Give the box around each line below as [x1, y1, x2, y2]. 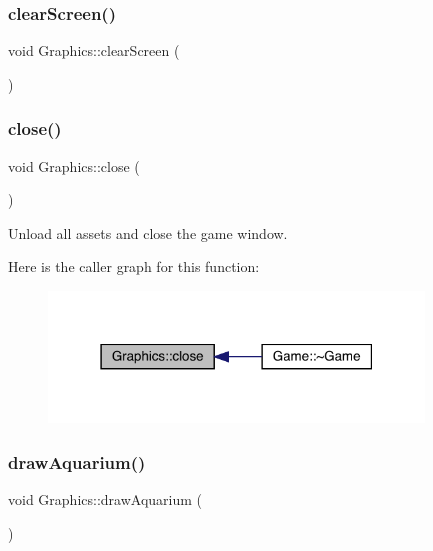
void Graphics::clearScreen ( [8, 40, 180, 61]
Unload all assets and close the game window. [8, 222, 288, 243]
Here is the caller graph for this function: [8, 256, 260, 277]
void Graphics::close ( [8, 155, 140, 176]
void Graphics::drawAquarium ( [8, 489, 202, 510]
